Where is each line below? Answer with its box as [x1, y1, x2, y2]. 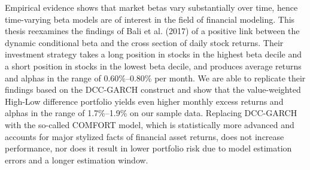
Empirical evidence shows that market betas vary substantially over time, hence [5, 1, 298, 13]
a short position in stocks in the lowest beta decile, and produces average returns [5, 59, 302, 72]
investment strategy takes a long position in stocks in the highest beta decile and [5, 48, 302, 60]
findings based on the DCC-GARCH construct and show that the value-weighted [5, 83, 301, 96]
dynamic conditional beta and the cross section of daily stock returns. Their [5, 36, 284, 48]
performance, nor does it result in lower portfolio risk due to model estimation [5, 142, 292, 154]
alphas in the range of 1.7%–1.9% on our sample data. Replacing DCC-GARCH [5, 107, 297, 119]
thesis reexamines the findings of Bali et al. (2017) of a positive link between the [5, 25, 300, 37]
